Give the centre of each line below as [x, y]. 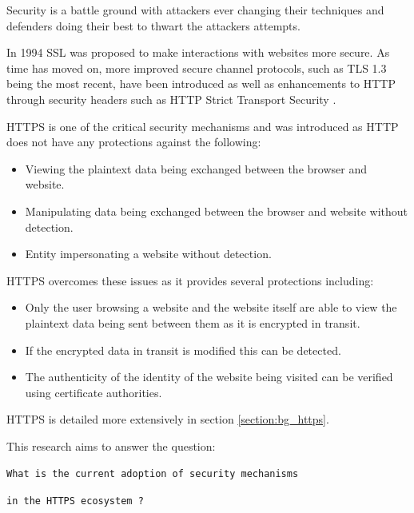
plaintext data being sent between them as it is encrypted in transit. [193, 322]
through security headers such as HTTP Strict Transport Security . [171, 99]
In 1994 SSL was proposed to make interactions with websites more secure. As [198, 52]
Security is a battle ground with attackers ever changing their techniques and [195, 10]
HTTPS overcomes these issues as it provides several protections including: [190, 280]
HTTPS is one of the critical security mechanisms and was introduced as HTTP [203, 126]
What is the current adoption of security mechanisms [153, 474]
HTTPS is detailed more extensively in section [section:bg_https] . [168, 419]
